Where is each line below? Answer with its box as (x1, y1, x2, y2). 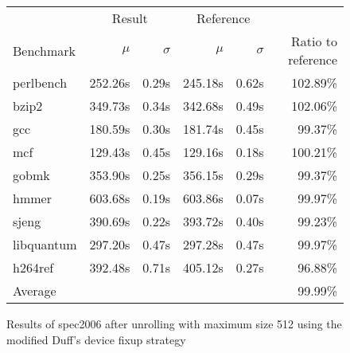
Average (13, 281, 56, 300)
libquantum (13, 235, 77, 253)
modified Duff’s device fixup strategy (6, 331, 186, 347)
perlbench (13, 73, 68, 92)
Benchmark (13, 41, 76, 60)
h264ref (13, 258, 54, 277)
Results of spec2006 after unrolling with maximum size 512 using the (6, 316, 342, 331)
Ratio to (290, 32, 337, 50)
